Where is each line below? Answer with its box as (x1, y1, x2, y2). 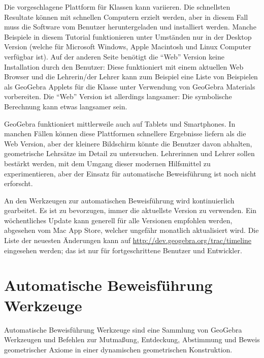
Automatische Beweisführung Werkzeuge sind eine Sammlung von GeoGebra (4, 324, 242, 335)
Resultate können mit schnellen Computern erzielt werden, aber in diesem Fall (4, 11, 248, 22)
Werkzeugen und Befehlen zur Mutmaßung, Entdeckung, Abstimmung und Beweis (4, 334, 260, 345)
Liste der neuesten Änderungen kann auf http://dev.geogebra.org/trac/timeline (4, 235, 252, 246)
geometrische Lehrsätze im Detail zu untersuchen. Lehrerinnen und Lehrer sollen (4, 148, 255, 159)
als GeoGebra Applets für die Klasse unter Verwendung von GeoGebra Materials (4, 81, 255, 92)
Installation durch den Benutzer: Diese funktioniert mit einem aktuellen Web (4, 61, 244, 72)
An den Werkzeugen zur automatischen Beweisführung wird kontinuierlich (4, 195, 235, 205)
